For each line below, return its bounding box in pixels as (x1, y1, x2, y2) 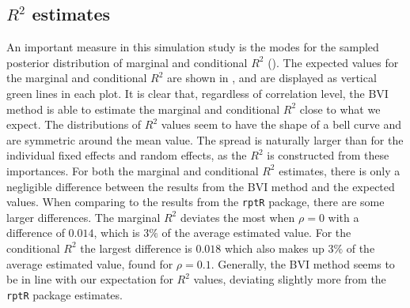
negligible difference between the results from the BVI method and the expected (6, 178, 395, 194)
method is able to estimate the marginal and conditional (6, 100, 280, 117)
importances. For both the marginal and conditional (6, 162, 259, 178)
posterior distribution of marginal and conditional (6, 54, 248, 70)
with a (328, 208, 359, 225)
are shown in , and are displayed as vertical (167, 69, 377, 86)
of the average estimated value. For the (161, 224, 351, 241)
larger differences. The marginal (6, 208, 161, 225)
